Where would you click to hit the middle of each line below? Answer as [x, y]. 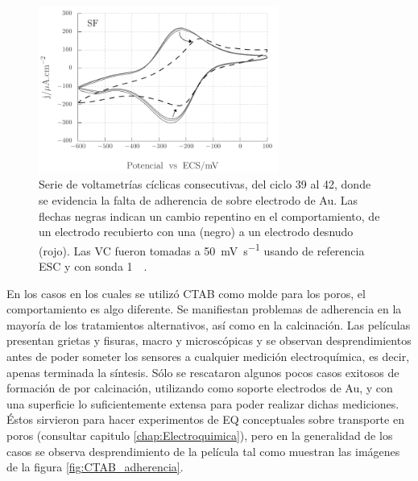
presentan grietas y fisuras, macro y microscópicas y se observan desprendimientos [209, 340]
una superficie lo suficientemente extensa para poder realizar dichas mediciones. [203, 403]
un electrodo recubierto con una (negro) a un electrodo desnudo [196, 232]
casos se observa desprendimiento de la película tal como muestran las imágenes [203, 451]
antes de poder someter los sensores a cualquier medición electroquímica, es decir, [208, 356]
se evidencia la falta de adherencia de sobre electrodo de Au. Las [199, 199]
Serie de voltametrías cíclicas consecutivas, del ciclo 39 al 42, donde [205, 184]
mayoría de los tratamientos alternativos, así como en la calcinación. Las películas [209, 324]
